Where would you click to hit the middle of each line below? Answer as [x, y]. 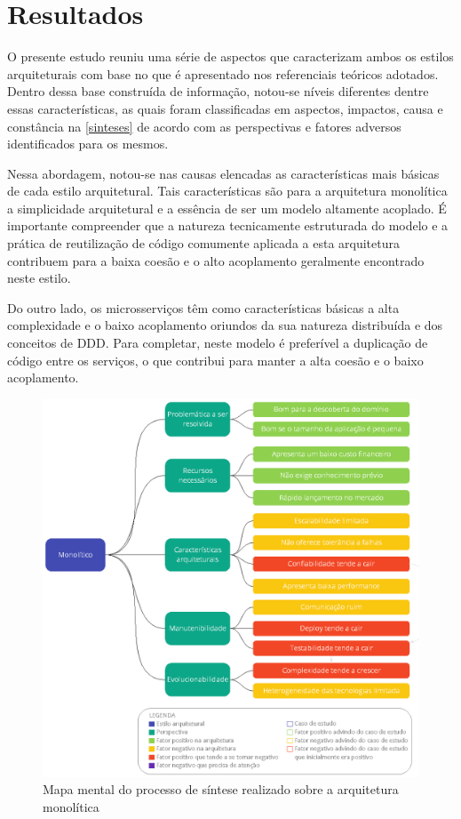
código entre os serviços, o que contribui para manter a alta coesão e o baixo [215, 360]
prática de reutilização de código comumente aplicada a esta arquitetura [203, 243]
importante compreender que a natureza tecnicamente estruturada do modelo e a [228, 225]
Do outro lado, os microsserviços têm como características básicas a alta [203, 307]
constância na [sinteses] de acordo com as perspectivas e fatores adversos [204, 126]
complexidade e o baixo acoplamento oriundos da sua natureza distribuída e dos [225, 325]
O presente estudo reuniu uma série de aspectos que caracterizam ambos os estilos [230, 56]
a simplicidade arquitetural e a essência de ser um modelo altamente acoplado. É [227, 208]
